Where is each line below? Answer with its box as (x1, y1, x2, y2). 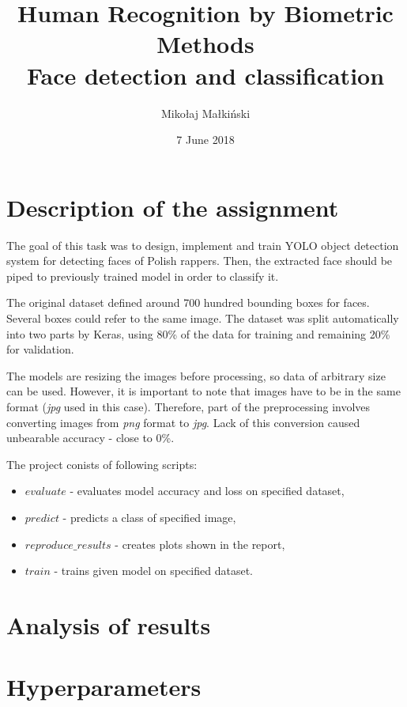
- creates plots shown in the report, (115, 535, 285, 552)
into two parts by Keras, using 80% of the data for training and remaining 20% (6, 325, 390, 342)
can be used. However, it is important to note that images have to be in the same (6, 383, 401, 399)
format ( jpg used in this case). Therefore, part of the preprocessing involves (6, 398, 371, 414)
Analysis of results (6, 608, 211, 641)
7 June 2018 (176, 131, 235, 148)
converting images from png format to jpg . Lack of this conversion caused (6, 414, 360, 430)
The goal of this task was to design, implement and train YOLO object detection (6, 236, 399, 253)
